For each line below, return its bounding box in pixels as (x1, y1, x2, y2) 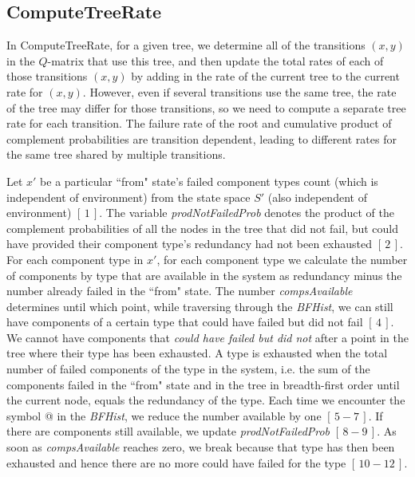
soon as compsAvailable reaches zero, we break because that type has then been (6, 439, 395, 455)
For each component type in (6, 250, 144, 267)
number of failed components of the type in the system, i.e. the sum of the (6, 361, 370, 377)
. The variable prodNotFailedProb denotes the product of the (99, 204, 394, 221)
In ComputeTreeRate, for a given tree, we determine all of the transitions (6, 37, 366, 53)
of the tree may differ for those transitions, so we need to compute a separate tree (6, 99, 406, 116)
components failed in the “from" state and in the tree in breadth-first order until (6, 376, 400, 392)
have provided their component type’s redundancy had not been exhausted (6, 235, 373, 252)
